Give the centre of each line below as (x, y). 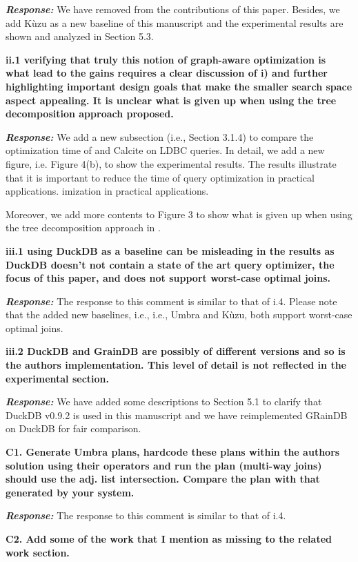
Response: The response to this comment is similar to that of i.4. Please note (171, 301)
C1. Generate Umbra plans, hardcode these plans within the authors (173, 452)
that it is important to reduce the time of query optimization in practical (160, 177)
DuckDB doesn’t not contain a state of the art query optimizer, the (170, 264)
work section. (38, 552)
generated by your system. (70, 492)
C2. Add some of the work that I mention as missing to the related (169, 539)
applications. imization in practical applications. (107, 191)
